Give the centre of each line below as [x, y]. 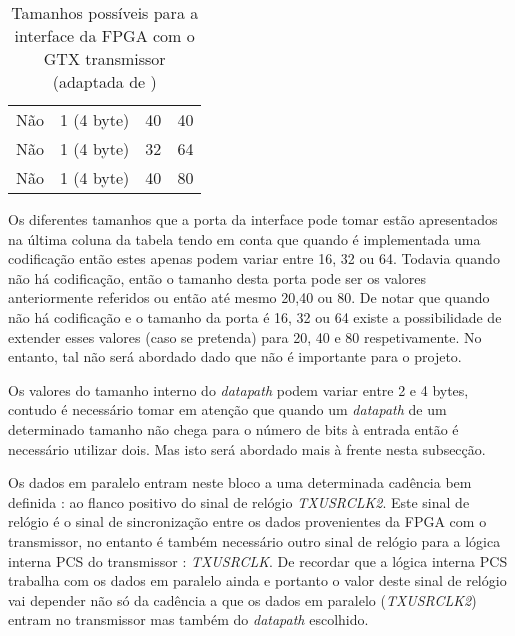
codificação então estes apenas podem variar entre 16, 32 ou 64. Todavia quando [254, 258]
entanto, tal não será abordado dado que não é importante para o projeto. [235, 356]
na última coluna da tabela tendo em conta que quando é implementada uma [244, 238]
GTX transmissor [104, 58]
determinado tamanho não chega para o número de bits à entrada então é [233, 428]
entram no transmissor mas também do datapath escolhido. [188, 619]
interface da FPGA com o [104, 35]
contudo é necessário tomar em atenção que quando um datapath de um [227, 409]
